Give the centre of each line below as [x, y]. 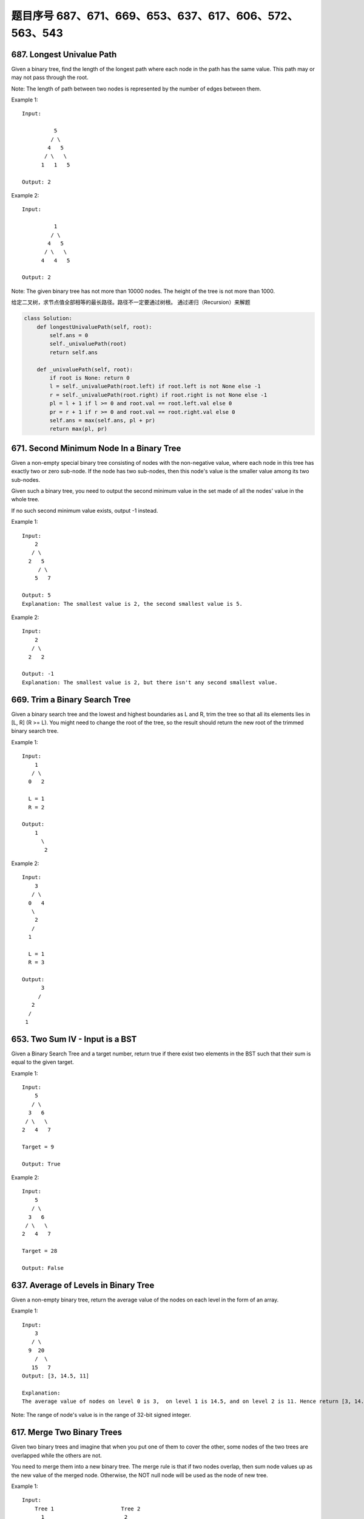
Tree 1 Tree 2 [87, 1509]
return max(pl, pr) [78, 429]
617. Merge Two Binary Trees [67, 1432]
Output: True [41, 1164]
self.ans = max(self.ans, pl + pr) [103, 420]
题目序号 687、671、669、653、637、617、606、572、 [155, 16]
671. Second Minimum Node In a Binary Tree [96, 448]
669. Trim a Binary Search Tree [71, 700]
